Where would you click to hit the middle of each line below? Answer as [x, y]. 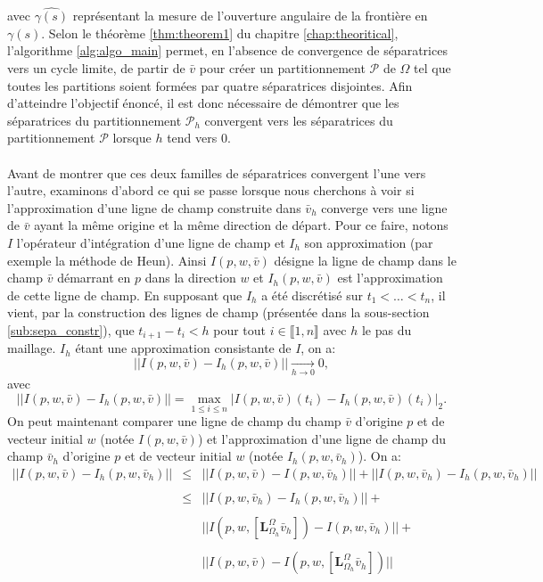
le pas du [387, 329]
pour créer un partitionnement [282, 68]
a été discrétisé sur [312, 295]
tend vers [192, 138]
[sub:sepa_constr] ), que [71, 329]
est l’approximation [390, 278]
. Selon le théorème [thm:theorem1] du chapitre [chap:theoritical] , [220, 33]
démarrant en [94, 278]
